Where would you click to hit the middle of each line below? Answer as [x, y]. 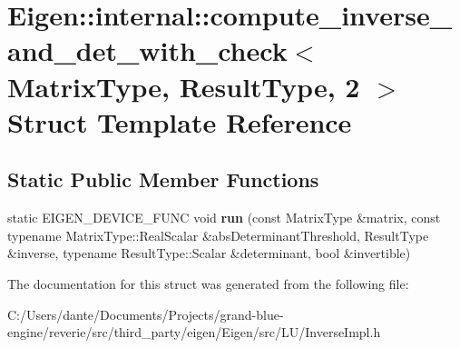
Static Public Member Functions [163, 179]
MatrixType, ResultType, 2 [184, 86]
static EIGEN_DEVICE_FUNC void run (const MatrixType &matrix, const [224, 218]
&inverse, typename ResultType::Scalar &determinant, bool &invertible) [209, 253]
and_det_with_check [147, 50]
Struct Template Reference [180, 121]
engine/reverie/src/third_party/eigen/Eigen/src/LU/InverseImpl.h [194, 332]
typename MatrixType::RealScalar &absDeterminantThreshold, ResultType [218, 235]
